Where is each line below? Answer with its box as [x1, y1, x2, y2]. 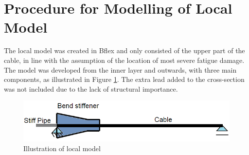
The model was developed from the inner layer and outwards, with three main [4, 64, 237, 75]
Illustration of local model [23, 143, 101, 153]
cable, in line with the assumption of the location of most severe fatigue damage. [4, 55, 245, 65]
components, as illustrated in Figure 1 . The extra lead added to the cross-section [4, 74, 245, 84]
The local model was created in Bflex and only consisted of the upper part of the [4, 45, 245, 56]
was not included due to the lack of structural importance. [4, 83, 178, 94]
